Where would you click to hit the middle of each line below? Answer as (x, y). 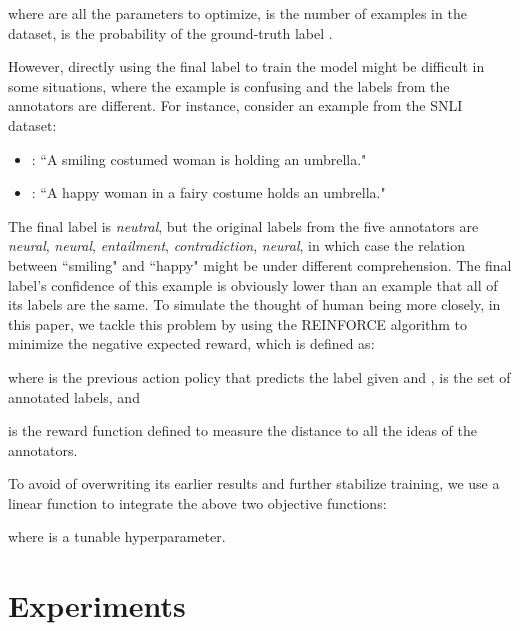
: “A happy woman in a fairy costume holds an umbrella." (208, 192)
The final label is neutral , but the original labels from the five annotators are (243, 225)
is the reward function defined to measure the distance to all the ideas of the (243, 430)
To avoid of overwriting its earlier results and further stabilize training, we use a (254, 483)
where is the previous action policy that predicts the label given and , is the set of (259, 376)
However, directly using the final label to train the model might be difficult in (246, 66)
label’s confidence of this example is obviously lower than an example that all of (253, 284)
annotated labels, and (74, 396)
